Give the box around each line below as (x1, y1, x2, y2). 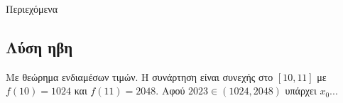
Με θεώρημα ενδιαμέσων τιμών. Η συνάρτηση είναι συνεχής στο (6, 69, 273, 84)
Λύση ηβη (6, 36, 73, 58)
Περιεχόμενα (6, 1, 58, 16)
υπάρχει (285, 83, 317, 98)
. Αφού (156, 83, 185, 98)
